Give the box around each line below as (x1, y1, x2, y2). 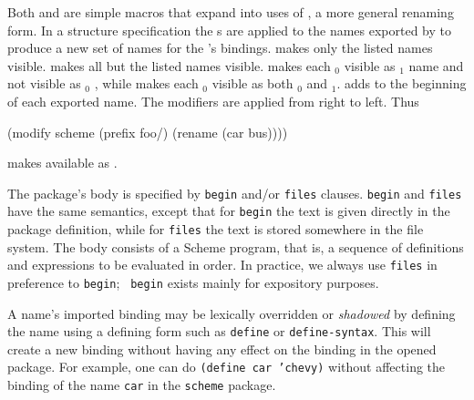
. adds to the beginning (336, 74, 467, 93)
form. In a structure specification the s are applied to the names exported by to (7, 20, 451, 39)
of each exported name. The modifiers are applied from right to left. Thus (7, 91, 419, 110)
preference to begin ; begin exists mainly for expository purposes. (7, 272, 379, 292)
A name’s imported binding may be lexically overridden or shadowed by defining (7, 303, 456, 323)
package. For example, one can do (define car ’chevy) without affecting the (7, 357, 446, 376)
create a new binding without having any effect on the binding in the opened (7, 339, 437, 358)
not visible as (7, 74, 81, 93)
